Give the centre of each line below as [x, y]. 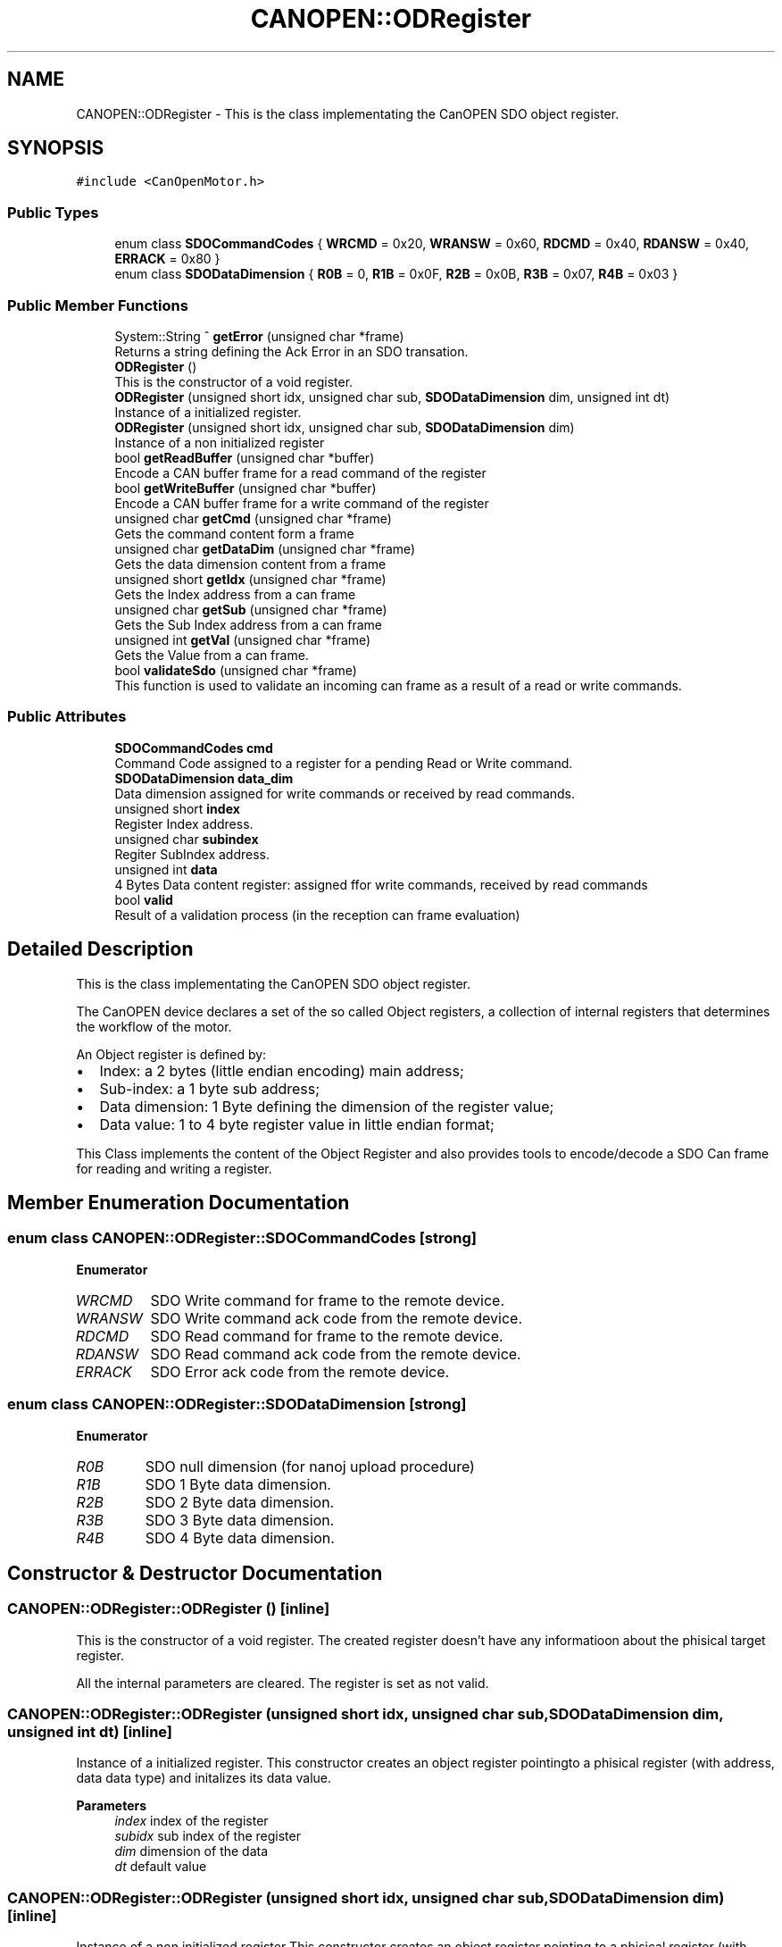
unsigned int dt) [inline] [90, 1732]
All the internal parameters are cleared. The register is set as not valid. [283, 1683]
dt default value [161, 1867]
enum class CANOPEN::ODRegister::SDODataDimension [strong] [237, 1404]
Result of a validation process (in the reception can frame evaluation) [317, 915]
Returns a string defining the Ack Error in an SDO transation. [291, 351]
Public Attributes [67, 717]
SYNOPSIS [56, 148]
